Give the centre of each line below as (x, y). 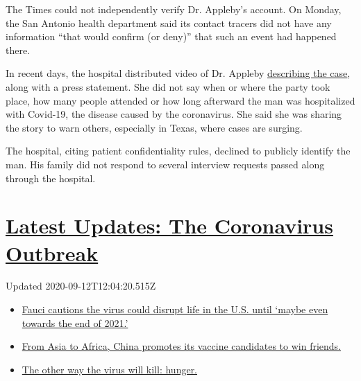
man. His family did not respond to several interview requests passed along (165, 164)
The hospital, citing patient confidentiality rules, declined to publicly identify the (178, 151)
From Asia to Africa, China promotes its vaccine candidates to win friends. (182, 346)
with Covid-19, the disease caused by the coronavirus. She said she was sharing (174, 114)
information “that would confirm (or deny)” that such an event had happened (171, 36)
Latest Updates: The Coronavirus (169, 225)
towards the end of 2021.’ (75, 322)
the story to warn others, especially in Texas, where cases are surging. (154, 127)
